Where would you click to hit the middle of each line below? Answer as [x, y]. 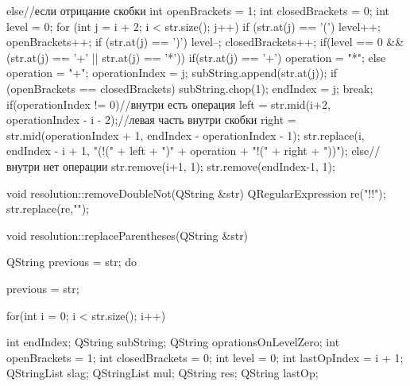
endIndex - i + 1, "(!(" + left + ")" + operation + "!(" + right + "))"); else [188, 151]
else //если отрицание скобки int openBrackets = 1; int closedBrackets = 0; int [198, 10]
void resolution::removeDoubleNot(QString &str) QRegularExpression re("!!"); [196, 193]
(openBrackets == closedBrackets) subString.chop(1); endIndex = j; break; [190, 88]
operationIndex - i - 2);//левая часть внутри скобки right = [151, 120]
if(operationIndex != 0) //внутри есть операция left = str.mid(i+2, [168, 104]
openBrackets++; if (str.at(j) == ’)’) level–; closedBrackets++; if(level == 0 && [205, 42]
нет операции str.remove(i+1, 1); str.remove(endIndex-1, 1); [189, 166]
